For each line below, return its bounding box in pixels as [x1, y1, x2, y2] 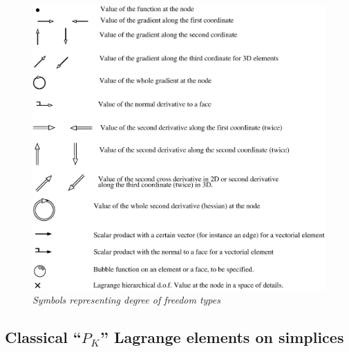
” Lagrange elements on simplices [100, 326, 344, 347]
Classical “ [5, 326, 82, 347]
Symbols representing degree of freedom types [32, 292, 220, 306]
